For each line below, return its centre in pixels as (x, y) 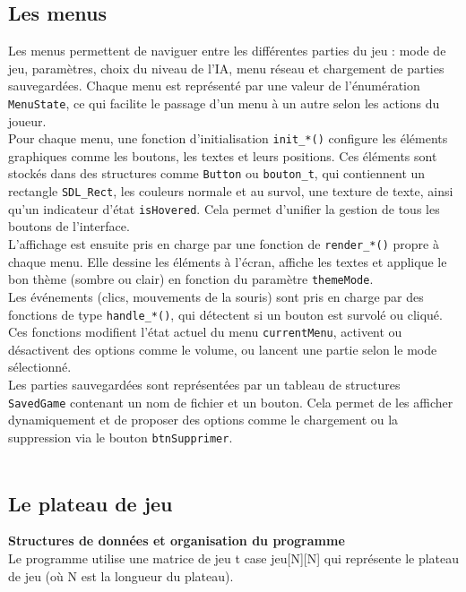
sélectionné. (40, 367)
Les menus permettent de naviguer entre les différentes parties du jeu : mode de (227, 51)
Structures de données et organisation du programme (177, 541)
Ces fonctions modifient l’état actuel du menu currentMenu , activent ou (205, 332)
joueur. (27, 120)
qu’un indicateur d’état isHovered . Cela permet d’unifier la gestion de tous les (224, 208)
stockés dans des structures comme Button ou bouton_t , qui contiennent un (217, 173)
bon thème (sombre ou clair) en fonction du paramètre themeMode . (191, 279)
